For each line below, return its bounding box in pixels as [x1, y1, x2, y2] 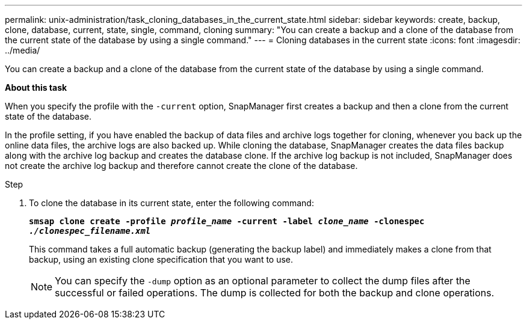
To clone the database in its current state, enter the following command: [29, 198, 314, 208]
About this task [5, 82, 67, 93]
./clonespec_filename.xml [29, 226, 151, 236]
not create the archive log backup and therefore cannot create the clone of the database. [5, 160, 358, 171]
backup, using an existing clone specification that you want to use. [29, 254, 294, 264]
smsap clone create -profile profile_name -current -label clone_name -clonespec [29, 216, 425, 226]
